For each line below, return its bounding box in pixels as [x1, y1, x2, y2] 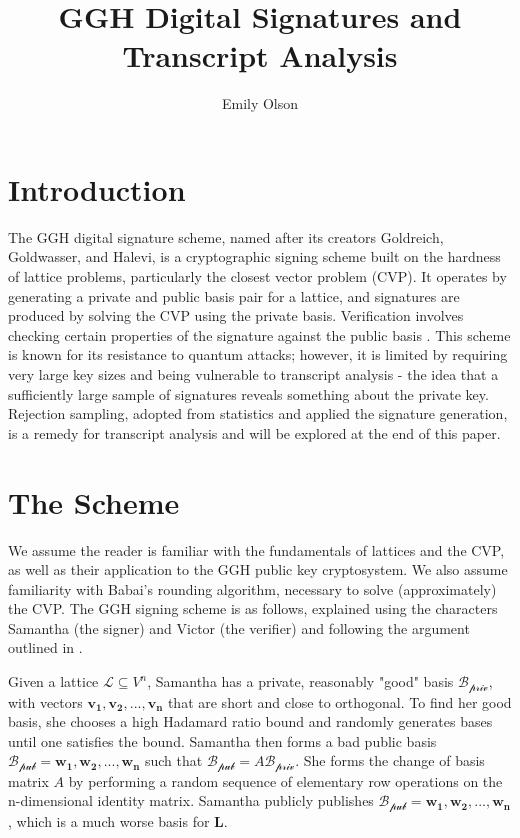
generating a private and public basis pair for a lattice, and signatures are [8, 285, 460, 306]
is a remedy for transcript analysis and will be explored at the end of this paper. [8, 422, 501, 443]
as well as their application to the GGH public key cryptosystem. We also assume [8, 559, 508, 580]
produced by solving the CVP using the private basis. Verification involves [8, 305, 464, 326]
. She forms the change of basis [295, 750, 485, 771]
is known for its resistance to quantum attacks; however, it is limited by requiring [8, 344, 508, 365]
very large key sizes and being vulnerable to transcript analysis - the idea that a [8, 364, 499, 384]
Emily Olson [221, 93, 299, 114]
